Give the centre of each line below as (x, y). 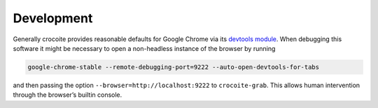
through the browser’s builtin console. (68, 95)
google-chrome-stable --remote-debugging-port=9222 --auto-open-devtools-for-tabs (174, 67)
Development (53, 18)
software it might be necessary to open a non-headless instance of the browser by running (144, 48)
